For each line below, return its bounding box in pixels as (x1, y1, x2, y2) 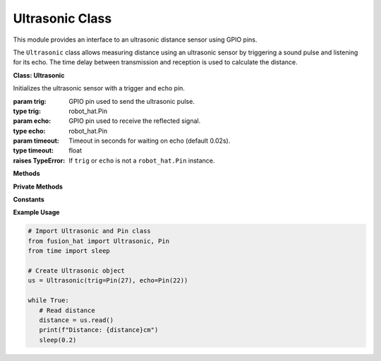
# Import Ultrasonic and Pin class (28, 227, 151, 235)
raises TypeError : (13, 156, 66, 165)
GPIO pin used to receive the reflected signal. (68, 117, 201, 125)
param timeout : (13, 136, 59, 145)
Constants (13, 195, 45, 204)
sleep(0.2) (39, 336, 77, 344)
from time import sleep (28, 247, 111, 255)
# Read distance (39, 306, 95, 314)
